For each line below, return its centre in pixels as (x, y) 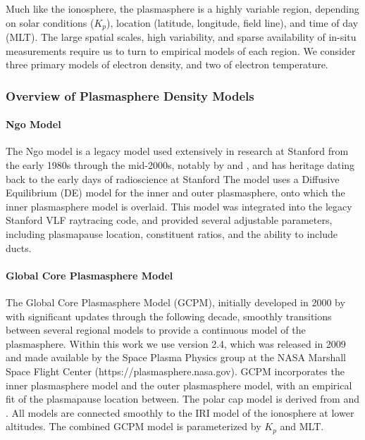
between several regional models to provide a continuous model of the (156, 330)
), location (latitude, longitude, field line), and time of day (233, 22)
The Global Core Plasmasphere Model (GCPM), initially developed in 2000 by (175, 302)
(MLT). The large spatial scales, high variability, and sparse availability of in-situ (181, 37)
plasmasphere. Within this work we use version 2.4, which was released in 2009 (176, 343)
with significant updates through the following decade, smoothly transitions (169, 316)
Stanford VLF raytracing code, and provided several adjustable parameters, (169, 220)
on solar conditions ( (50, 22)
